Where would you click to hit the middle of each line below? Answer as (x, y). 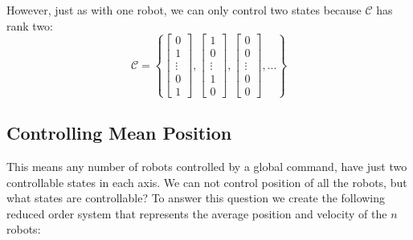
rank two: (30, 25)
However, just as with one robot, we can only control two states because (184, 10)
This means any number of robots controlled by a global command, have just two (207, 167)
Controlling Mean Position (119, 133)
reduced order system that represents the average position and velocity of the (197, 213)
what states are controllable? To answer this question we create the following (196, 198)
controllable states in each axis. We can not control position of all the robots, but (207, 182)
